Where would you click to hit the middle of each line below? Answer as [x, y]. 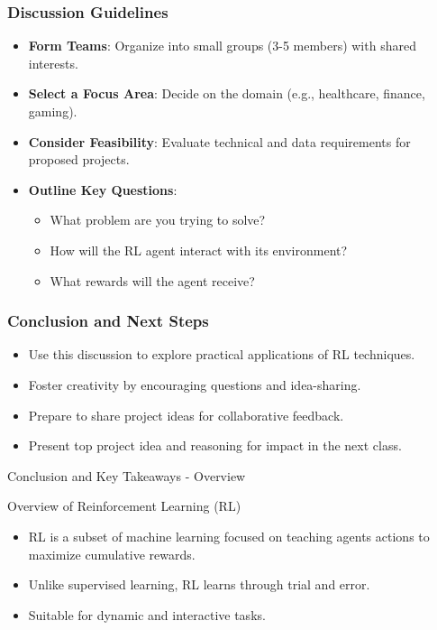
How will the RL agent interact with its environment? [199, 250]
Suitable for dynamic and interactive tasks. [147, 614]
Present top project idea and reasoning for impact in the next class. [215, 445]
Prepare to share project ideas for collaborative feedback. [186, 415]
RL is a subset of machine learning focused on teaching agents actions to [229, 536]
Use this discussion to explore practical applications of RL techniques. [222, 354]
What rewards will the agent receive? [152, 280]
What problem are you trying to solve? [158, 220]
